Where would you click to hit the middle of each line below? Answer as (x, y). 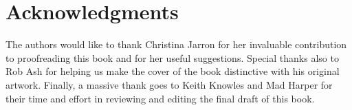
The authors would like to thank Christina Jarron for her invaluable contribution (176, 44)
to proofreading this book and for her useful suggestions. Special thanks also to (172, 57)
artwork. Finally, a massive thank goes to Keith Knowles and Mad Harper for (169, 84)
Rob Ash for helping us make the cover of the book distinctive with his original (173, 71)
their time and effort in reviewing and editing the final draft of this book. (160, 98)
